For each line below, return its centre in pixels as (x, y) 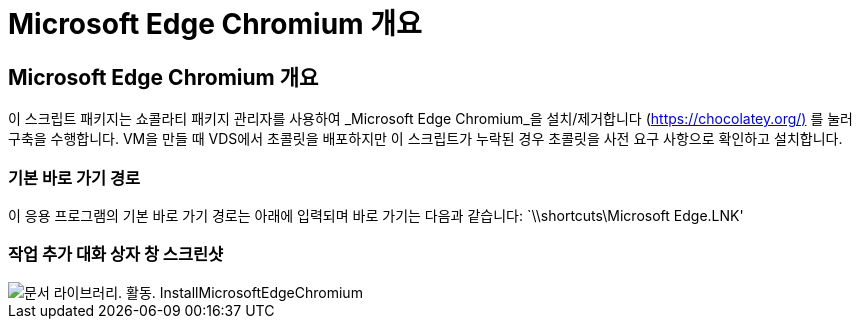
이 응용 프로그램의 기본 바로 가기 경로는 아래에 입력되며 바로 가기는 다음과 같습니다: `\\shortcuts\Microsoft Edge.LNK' (376, 215)
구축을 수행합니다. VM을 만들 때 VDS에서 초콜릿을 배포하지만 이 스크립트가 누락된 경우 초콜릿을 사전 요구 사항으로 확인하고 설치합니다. (425, 139)
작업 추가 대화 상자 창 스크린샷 (116, 254)
